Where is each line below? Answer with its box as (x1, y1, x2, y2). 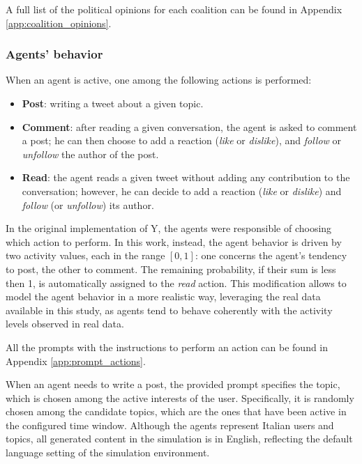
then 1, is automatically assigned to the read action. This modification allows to (6, 275, 347, 290)
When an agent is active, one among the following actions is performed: (6, 72, 312, 87)
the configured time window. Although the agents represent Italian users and (6, 417, 334, 432)
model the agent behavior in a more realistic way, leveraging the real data (6, 289, 321, 304)
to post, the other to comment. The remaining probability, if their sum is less (6, 261, 336, 276)
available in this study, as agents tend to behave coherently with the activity (6, 302, 333, 317)
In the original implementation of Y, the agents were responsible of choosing (6, 221, 332, 235)
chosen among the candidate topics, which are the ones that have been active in (6, 404, 347, 419)
